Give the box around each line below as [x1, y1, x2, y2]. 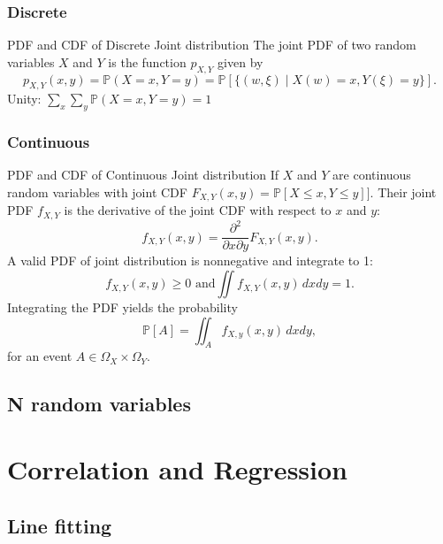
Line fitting [7, 511, 112, 539]
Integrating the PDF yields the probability [7, 298, 238, 317]
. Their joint [370, 183, 437, 202]
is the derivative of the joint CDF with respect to [64, 201, 332, 219]
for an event [7, 347, 73, 365]
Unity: [7, 89, 42, 108]
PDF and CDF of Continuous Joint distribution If [7, 165, 279, 184]
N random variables [7, 390, 191, 418]
